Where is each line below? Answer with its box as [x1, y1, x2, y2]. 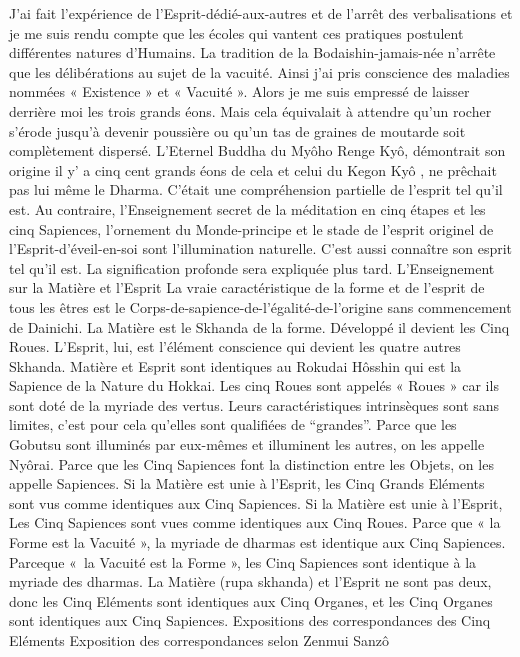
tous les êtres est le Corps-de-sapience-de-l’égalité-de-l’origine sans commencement [9, 296, 512, 317]
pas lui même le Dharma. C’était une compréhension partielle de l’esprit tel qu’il [9, 179, 503, 200]
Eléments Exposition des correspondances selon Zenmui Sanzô [9, 630, 390, 650]
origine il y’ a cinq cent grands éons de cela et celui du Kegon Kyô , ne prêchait [9, 159, 497, 180]
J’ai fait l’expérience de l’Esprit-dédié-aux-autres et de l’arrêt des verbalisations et [9, 3, 513, 23]
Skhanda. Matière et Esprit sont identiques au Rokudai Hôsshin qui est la [9, 355, 462, 376]
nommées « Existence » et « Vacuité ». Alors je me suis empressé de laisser [9, 81, 470, 102]
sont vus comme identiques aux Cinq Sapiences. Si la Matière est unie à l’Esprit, [9, 492, 503, 513]
